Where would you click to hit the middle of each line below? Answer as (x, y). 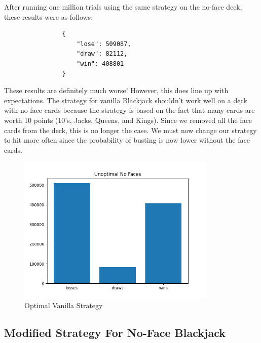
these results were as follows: (49, 16)
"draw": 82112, (102, 54)
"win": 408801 (100, 63)
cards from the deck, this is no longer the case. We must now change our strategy (130, 130)
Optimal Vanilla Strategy (64, 305)
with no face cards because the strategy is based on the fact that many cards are (129, 110)
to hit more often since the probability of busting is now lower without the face (127, 140)
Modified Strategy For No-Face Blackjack (115, 333)
